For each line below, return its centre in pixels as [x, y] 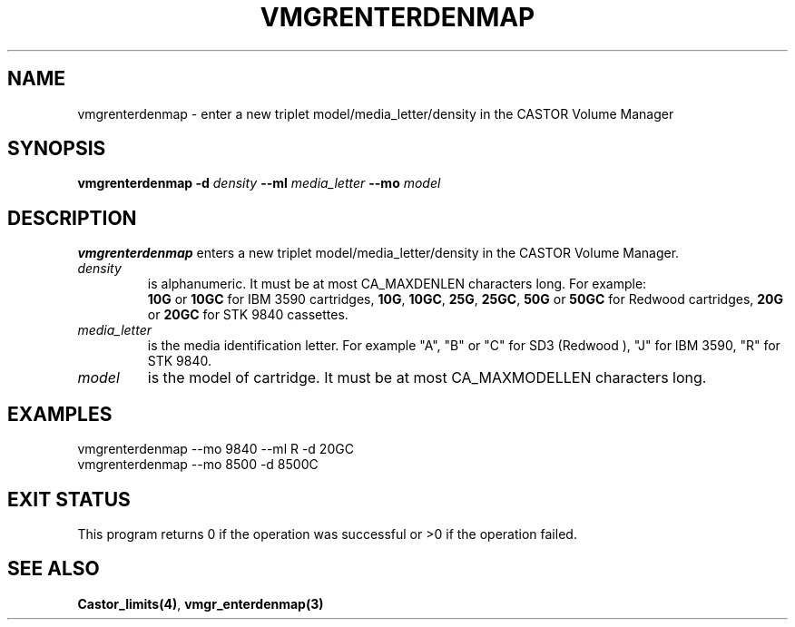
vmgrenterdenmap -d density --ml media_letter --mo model [259, 183]
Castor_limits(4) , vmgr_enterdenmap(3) [201, 603]
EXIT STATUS [69, 499]
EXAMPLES [60, 414]
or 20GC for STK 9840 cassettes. [248, 315]
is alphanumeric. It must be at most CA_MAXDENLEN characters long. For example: [397, 284]
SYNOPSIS [57, 149]
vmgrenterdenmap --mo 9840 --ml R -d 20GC [216, 449]
